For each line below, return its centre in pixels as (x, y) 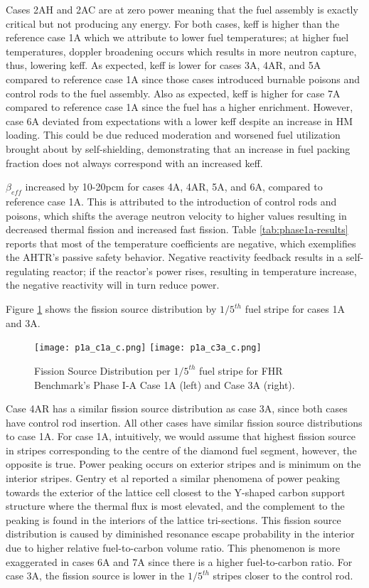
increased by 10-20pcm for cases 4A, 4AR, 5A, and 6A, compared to (174, 187)
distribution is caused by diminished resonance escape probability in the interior (180, 534)
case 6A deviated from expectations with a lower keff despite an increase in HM (180, 121)
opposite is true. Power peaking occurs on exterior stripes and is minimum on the (183, 464)
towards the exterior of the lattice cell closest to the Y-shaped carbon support (176, 492)
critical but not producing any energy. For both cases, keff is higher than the (173, 23)
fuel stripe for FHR (241, 370)
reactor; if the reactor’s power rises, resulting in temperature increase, (205, 271)
